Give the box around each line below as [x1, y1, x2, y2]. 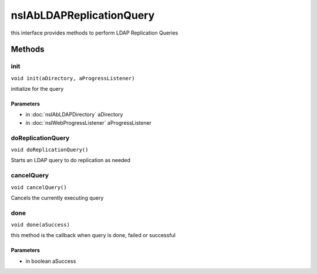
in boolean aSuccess [25, 258, 76, 265]
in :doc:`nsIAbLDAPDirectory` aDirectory [25, 111, 123, 118]
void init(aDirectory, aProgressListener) [11, 75, 135, 81]
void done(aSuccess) [11, 221, 70, 228]
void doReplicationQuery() [11, 146, 89, 153]
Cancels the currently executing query [11, 194, 104, 201]
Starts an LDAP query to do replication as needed [11, 157, 131, 164]
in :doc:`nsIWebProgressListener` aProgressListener [25, 119, 152, 126]
